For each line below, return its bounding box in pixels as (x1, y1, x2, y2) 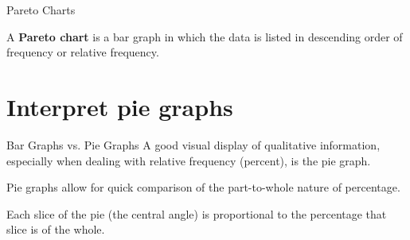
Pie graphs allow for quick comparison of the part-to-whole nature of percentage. (6, 179, 400, 195)
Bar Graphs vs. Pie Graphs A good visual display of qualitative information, (6, 136, 381, 153)
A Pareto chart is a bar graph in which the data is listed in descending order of (6, 28, 403, 45)
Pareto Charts (6, 2, 76, 17)
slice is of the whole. (6, 221, 105, 238)
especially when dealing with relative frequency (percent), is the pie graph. (6, 152, 371, 168)
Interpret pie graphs (6, 90, 233, 122)
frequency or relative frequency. (6, 44, 159, 60)
